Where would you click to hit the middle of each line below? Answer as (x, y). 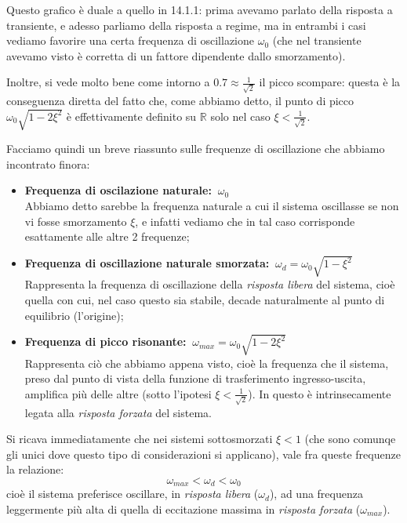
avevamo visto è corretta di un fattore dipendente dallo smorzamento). (176, 55)
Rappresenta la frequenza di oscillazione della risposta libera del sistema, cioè (210, 284)
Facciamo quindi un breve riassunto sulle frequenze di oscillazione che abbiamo (196, 149)
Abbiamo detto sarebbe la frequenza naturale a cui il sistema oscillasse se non (212, 205)
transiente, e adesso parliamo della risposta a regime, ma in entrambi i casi (186, 25)
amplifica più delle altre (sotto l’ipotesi (118, 393)
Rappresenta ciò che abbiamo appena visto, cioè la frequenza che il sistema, (207, 363)
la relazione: (35, 469)
